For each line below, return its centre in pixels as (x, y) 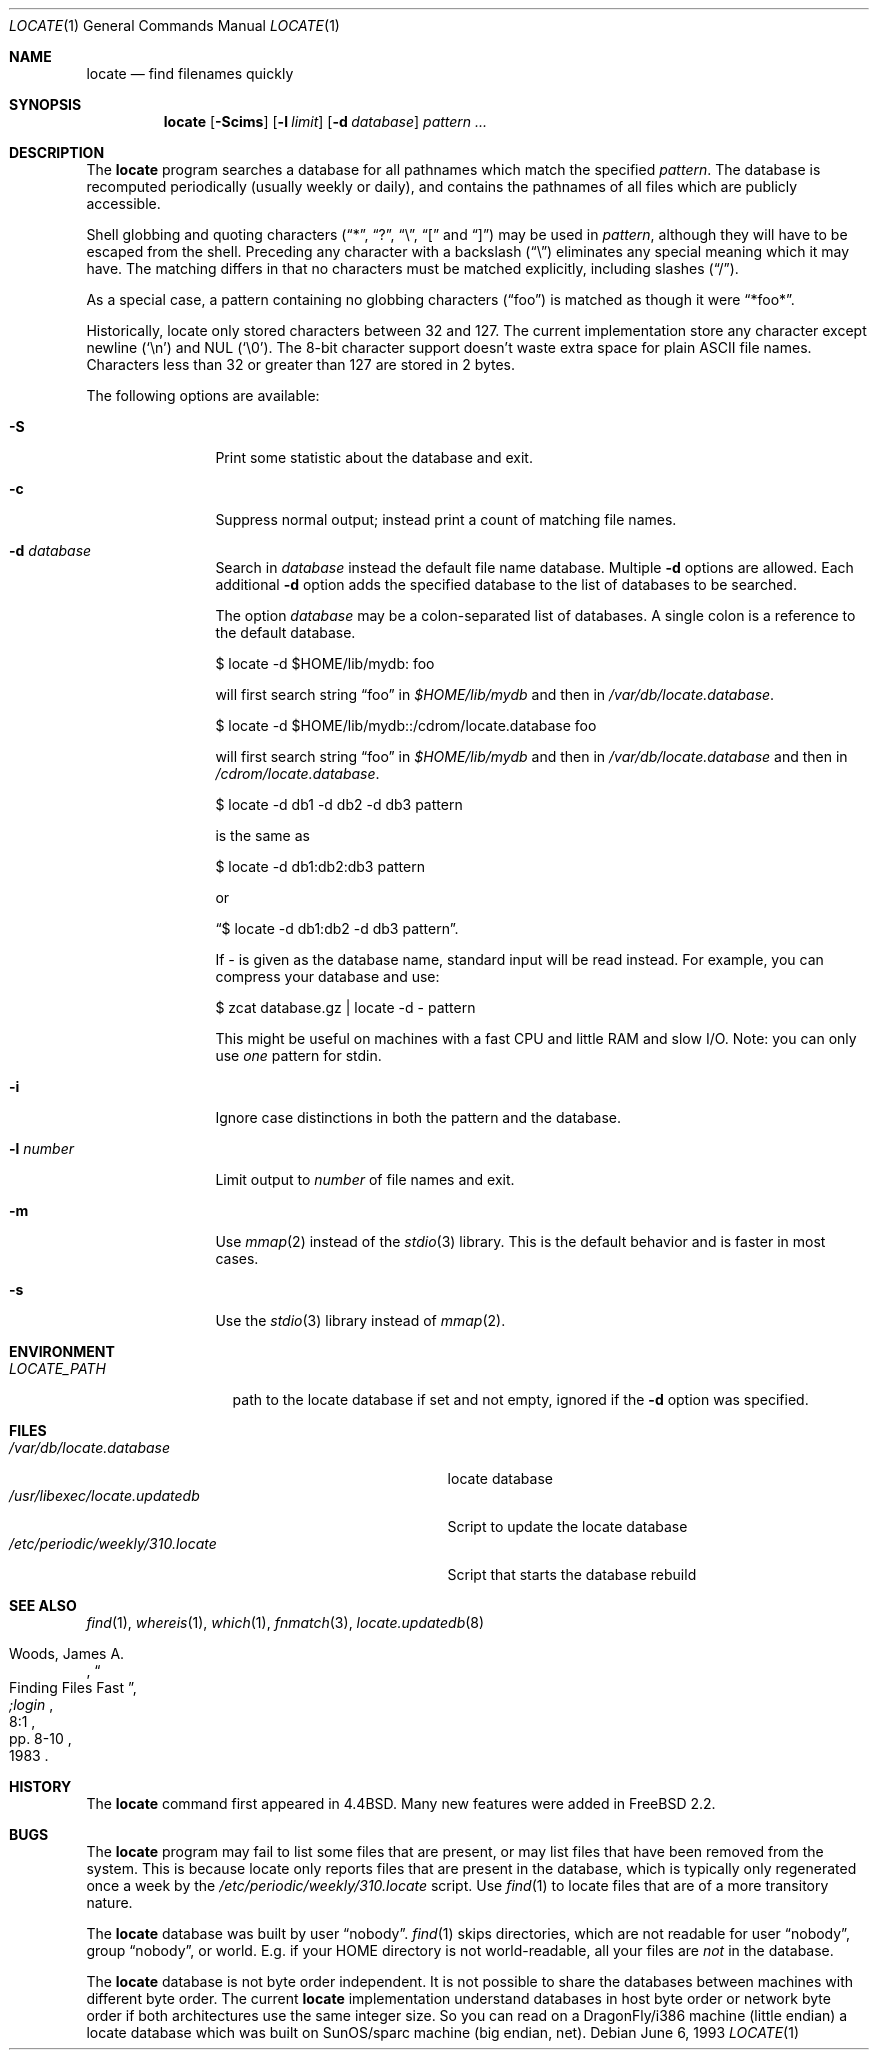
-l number (42, 1148)
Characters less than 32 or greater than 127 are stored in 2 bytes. (301, 364)
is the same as (262, 835)
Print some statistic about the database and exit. (374, 457)
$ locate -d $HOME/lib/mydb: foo (325, 663)
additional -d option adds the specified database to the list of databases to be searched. (506, 584)
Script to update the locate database (567, 1526)
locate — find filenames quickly (190, 73)
